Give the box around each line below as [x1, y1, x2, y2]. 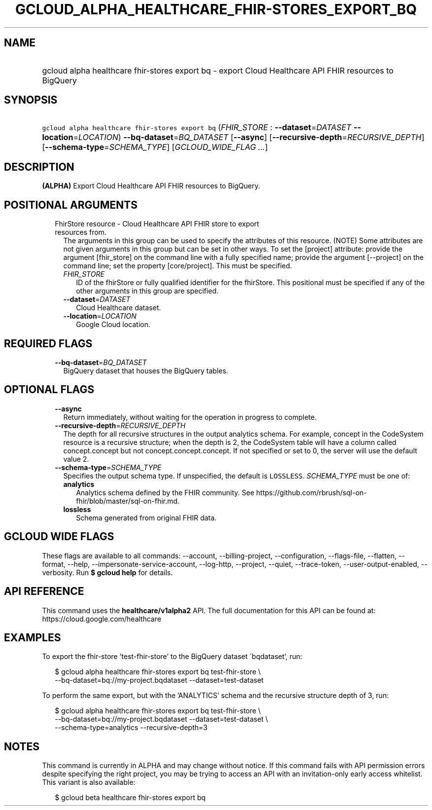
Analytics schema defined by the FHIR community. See [76, 488, 254, 497]
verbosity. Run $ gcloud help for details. [42, 568, 173, 577]
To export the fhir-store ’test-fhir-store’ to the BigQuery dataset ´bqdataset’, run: [42, 652, 302, 661]
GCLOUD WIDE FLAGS [4, 530, 114, 543]
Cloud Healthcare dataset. [76, 303, 161, 312]
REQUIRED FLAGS [4, 337, 93, 350]
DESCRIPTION [4, 160, 74, 173]
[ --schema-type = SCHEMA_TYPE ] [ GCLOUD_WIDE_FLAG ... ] [42, 142, 268, 152]
